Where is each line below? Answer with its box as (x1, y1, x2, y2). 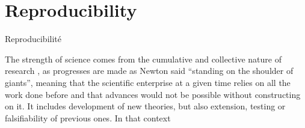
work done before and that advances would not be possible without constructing (5, 88, 301, 100)
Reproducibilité (5, 32, 61, 45)
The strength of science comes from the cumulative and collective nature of (5, 52, 282, 65)
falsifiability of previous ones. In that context (5, 111, 171, 124)
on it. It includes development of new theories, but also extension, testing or (5, 100, 286, 112)
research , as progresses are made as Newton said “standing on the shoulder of (5, 64, 294, 77)
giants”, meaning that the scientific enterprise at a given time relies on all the (5, 76, 291, 88)
